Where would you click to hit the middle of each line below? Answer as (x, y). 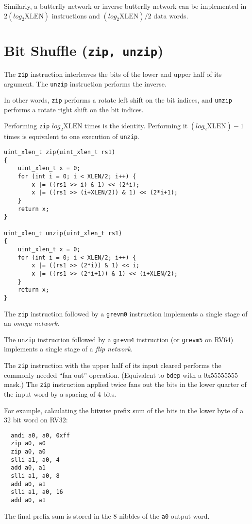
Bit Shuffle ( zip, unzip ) (84, 50)
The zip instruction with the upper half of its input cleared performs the (113, 365)
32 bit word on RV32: (36, 420)
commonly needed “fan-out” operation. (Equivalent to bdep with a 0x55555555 (121, 375)
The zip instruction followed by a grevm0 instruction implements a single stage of (126, 313)
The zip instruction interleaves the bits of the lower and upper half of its (113, 74)
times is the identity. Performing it (136, 126)
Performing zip (27, 126)
